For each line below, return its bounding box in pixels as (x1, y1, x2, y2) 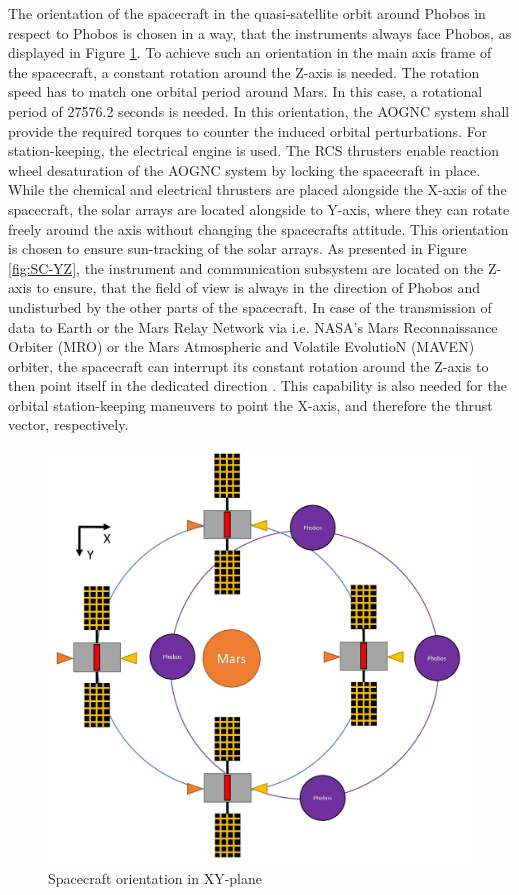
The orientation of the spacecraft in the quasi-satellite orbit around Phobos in (8, 3, 486, 23)
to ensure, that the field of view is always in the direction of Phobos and (36, 277, 480, 298)
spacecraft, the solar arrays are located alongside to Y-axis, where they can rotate (8, 198, 510, 219)
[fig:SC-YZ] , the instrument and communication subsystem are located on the (8, 257, 484, 278)
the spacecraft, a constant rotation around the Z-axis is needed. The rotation (8, 61, 480, 82)
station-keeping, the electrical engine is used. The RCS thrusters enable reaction (8, 140, 500, 161)
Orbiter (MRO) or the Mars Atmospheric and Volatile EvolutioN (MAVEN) (8, 336, 475, 357)
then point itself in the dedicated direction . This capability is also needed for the (8, 375, 507, 396)
